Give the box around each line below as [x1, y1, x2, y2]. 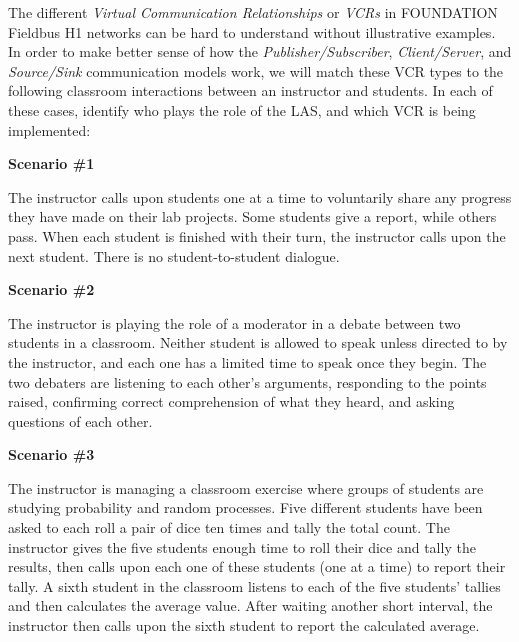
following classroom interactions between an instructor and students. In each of [8, 80, 493, 101]
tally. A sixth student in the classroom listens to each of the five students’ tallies [8, 575, 501, 596]
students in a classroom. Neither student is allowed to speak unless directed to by [8, 332, 508, 353]
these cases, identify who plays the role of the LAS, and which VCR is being [8, 99, 476, 120]
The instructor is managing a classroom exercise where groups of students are [8, 477, 484, 498]
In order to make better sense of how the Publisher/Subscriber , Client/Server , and [8, 41, 512, 62]
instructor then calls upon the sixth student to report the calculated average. [8, 615, 480, 636]
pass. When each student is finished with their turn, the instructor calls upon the [8, 225, 506, 246]
